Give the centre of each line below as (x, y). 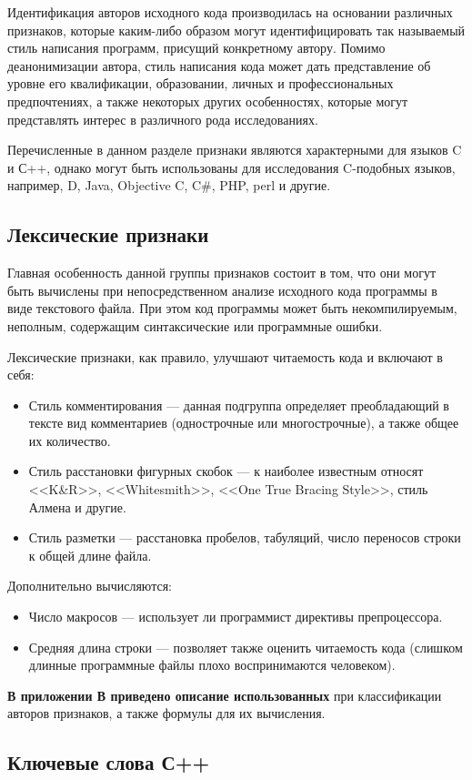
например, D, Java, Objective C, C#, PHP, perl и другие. (169, 185)
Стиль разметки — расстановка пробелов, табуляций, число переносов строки (245, 537)
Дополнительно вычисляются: (90, 586)
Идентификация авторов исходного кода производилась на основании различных (230, 12)
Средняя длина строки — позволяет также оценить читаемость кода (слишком (246, 647)
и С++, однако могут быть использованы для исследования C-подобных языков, (231, 167)
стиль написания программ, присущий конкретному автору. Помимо (196, 48)
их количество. (70, 440)
